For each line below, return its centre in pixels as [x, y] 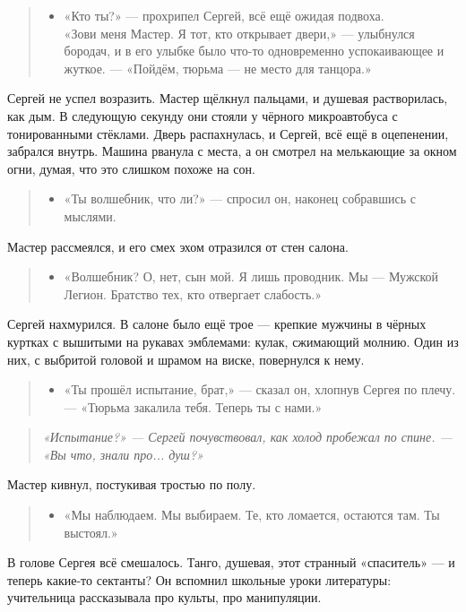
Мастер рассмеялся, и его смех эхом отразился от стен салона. [178, 246]
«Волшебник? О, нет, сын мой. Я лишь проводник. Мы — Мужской [251, 276]
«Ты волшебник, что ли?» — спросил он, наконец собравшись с [240, 198]
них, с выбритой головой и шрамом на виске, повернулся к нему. [186, 359]
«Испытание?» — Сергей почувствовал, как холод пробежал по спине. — [247, 437]
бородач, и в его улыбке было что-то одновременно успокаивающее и [254, 51]
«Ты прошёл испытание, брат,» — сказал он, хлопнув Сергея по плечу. [260, 389]
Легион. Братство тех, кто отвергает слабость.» [193, 293]
